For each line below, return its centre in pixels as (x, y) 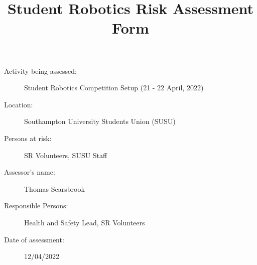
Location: (19, 104)
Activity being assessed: (40, 71)
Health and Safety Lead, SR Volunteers (85, 222)
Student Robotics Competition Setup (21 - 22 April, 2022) (114, 88)
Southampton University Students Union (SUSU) (100, 121)
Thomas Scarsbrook (54, 188)
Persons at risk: (28, 138)
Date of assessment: (34, 239)
